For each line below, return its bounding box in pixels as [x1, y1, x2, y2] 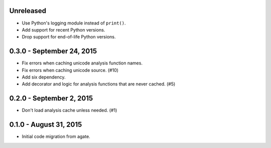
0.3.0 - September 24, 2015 [9, 47, 97, 55]
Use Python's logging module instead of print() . [22, 20, 126, 26]
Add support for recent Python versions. [22, 26, 105, 32]
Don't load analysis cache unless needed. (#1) [22, 107, 117, 113]
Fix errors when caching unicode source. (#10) [22, 67, 119, 73]
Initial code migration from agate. [22, 133, 90, 139]
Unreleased [9, 6, 47, 15]
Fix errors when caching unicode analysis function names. [22, 60, 143, 66]
